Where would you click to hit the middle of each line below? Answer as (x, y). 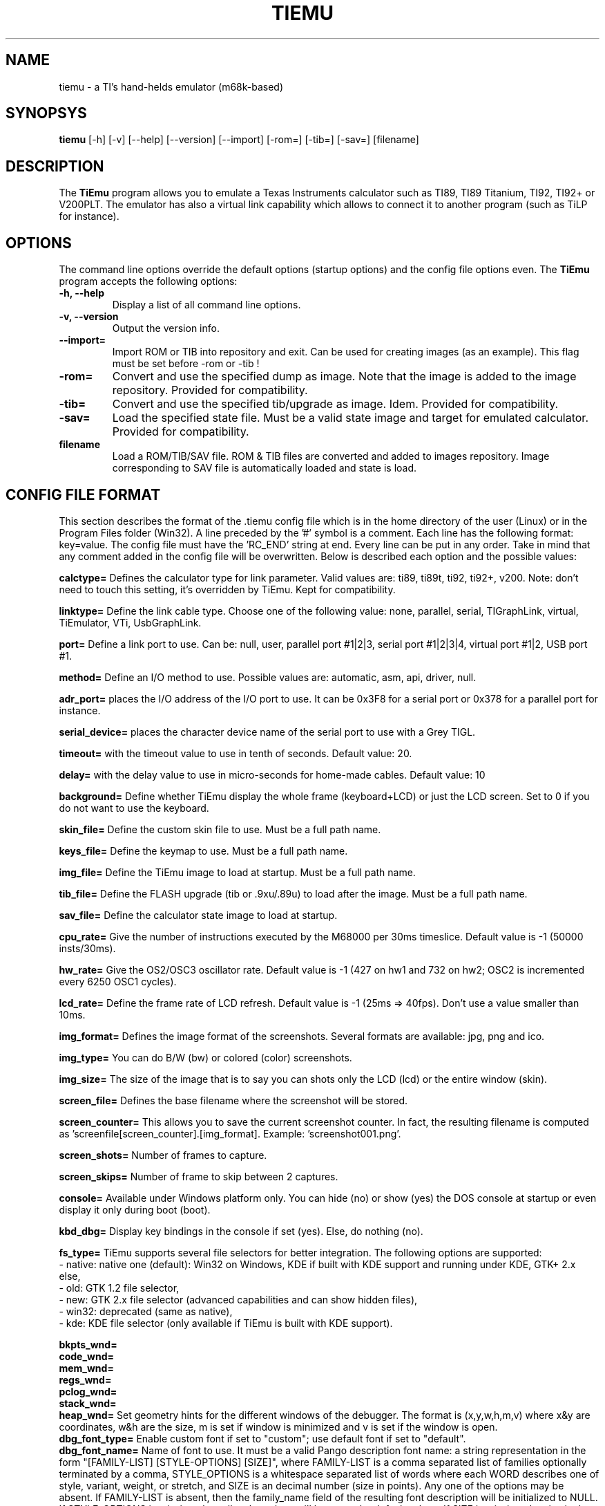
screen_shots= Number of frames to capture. (163, 1155)
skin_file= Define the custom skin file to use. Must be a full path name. (220, 829)
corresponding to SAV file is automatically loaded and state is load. (265, 468)
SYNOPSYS (46, 113)
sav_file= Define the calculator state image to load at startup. (198, 915)
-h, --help (81, 293)
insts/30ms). (87, 948)
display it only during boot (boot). (135, 1209)
